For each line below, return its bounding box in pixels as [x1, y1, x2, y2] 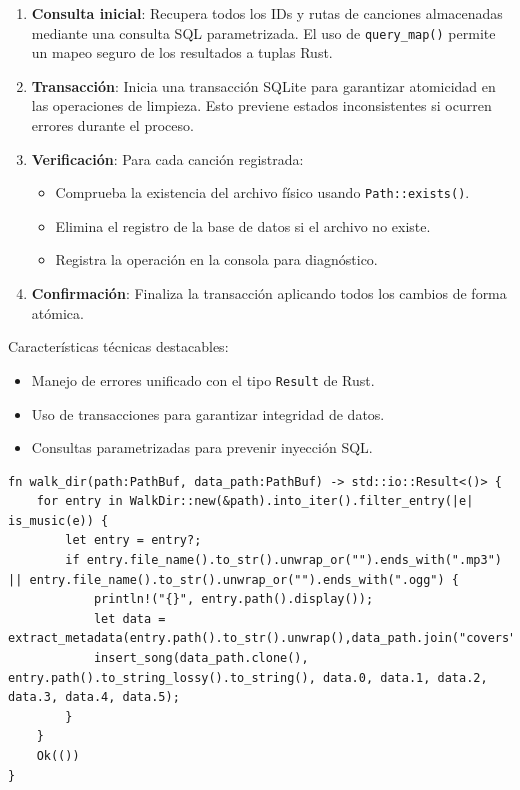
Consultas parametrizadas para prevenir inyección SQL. [31, 437, 373, 458]
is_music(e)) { [8, 513, 109, 528]
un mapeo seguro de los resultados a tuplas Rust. [31, 42, 333, 63]
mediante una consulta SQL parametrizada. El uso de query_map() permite [31, 22, 496, 43]
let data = [93, 611, 166, 626]
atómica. [31, 302, 84, 323]
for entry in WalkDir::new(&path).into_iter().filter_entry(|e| [36, 494, 474, 509]
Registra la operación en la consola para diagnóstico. [55, 249, 378, 270]
